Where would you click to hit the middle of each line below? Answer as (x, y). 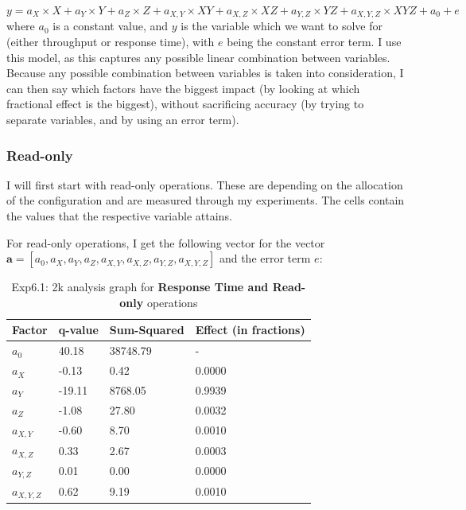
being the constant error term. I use (314, 42)
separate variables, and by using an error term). (123, 120)
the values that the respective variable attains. (119, 216)
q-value (78, 330)
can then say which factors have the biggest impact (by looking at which (183, 88)
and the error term (265, 258)
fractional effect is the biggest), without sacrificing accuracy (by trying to (185, 104)
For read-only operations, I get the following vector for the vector (166, 242)
